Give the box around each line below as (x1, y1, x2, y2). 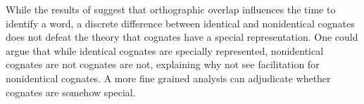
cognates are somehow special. (6, 84, 136, 99)
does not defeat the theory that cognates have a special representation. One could (6, 30, 358, 44)
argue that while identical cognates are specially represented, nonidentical (6, 43, 324, 58)
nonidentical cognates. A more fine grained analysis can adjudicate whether (6, 70, 331, 85)
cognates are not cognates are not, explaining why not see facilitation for (6, 57, 320, 72)
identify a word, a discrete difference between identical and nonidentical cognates (6, 15, 355, 30)
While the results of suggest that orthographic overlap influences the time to (6, 2, 336, 16)
